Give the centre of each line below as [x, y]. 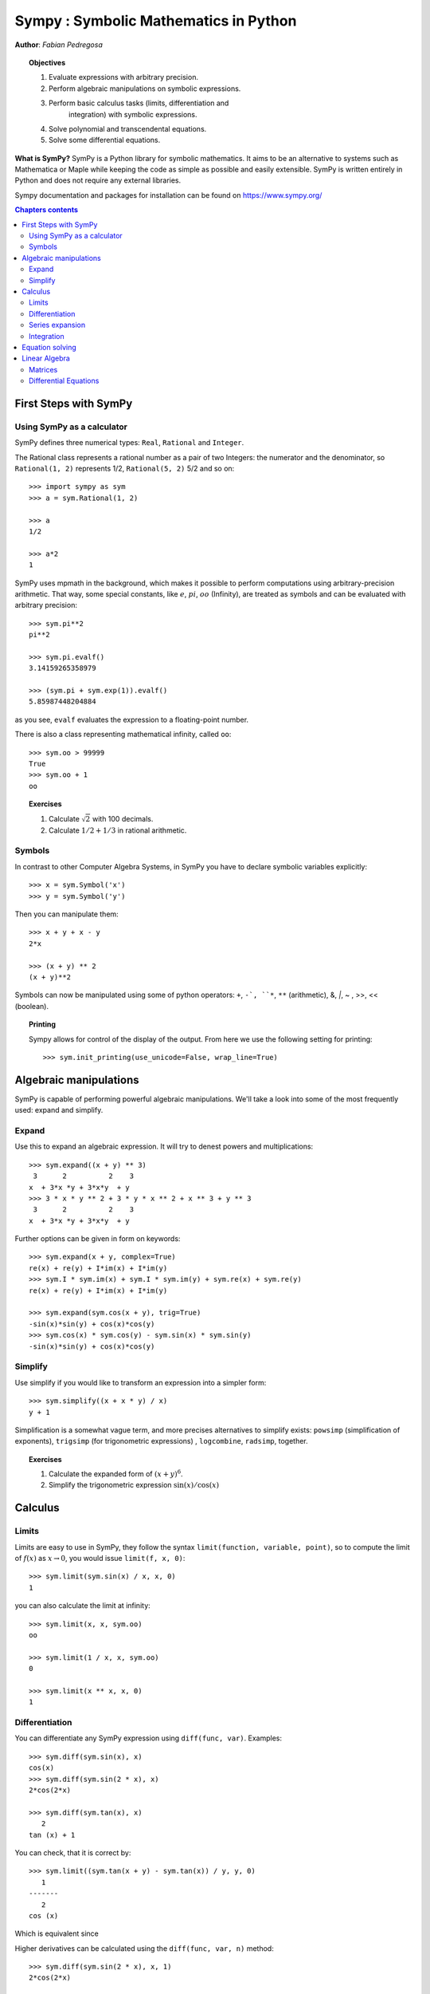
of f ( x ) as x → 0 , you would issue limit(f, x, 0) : [100, 1558]
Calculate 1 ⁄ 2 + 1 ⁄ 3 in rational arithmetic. [118, 830]
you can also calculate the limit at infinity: [82, 1606]
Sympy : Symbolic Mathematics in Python [156, 21]
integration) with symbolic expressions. [133, 114]
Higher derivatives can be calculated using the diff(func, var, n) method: [144, 1948]
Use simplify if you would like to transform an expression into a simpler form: [141, 1382]
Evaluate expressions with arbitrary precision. [124, 77]
